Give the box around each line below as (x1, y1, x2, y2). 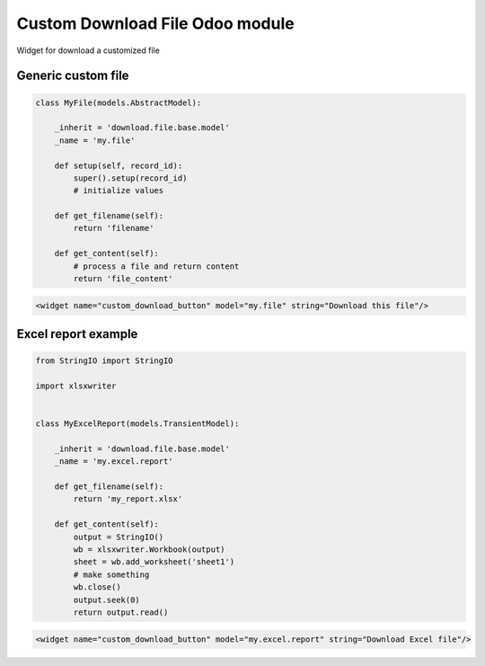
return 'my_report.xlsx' (73, 494, 183, 504)
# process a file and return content (73, 261, 240, 271)
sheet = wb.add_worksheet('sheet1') (73, 557, 235, 567)
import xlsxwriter (35, 380, 117, 391)
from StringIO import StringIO (35, 356, 174, 366)
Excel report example (16, 326, 138, 342)
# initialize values (73, 185, 164, 196)
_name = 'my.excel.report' (54, 457, 174, 466)
